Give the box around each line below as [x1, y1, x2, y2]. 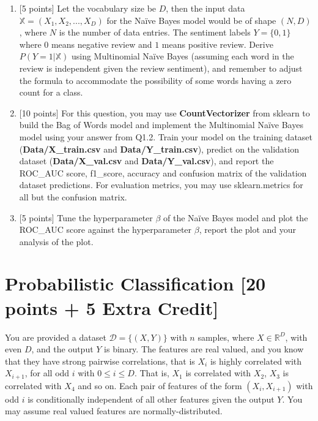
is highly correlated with [210, 354, 302, 367]
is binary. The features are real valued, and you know [104, 343, 304, 355]
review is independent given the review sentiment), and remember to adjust [19, 61, 303, 74]
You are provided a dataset [5, 330, 106, 343]
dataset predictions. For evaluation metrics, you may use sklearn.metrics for [19, 178, 303, 191]
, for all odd [24, 366, 70, 379]
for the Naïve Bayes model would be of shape [106, 13, 276, 26]
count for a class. [19, 86, 83, 99]
